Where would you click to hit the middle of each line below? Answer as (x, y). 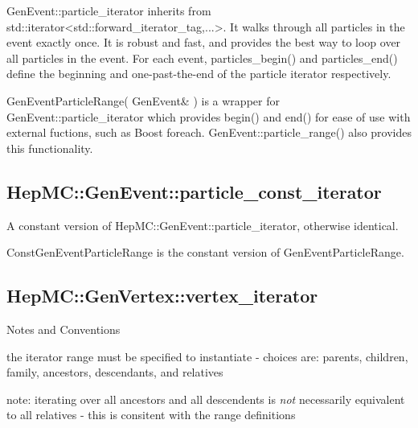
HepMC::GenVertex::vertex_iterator (162, 296)
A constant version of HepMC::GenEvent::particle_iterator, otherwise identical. (203, 225)
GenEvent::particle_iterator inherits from (109, 10)
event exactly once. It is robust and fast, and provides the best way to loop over (204, 42)
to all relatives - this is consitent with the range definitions (151, 415)
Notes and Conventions (64, 329)
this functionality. (50, 148)
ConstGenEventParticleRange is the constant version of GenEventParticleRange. (205, 252)
